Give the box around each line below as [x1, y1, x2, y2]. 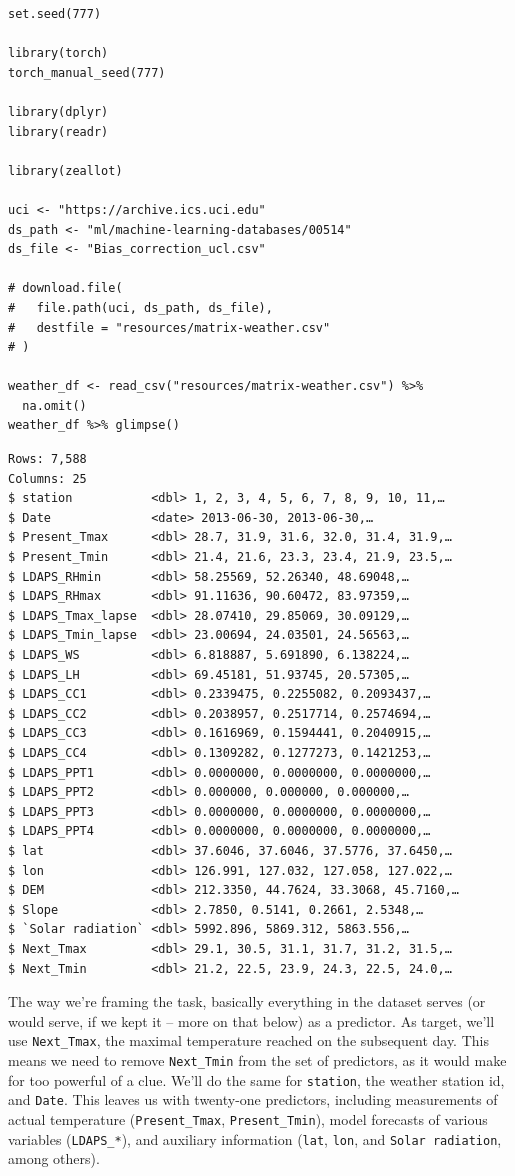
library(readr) [8, 124, 109, 139]
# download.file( [8, 281, 123, 296]
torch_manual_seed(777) [8, 65, 166, 80]
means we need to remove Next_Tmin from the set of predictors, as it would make [8, 1049, 507, 1070]
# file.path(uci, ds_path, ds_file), [8, 300, 273, 315]
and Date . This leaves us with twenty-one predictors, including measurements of [8, 1089, 498, 1110]
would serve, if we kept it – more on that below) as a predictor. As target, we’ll [8, 1010, 495, 1031]
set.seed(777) [8, 7, 102, 21]
